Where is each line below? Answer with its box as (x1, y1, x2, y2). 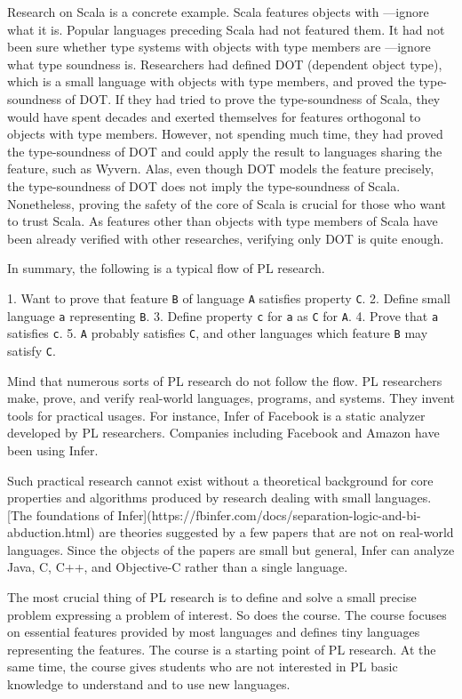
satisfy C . (7, 341, 56, 359)
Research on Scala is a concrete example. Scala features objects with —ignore (7, 3, 429, 20)
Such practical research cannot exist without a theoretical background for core (7, 470, 434, 489)
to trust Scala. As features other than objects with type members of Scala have (7, 212, 438, 230)
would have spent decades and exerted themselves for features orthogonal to (7, 107, 421, 125)
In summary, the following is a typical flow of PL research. (7, 259, 325, 277)
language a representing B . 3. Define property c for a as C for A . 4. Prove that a (7, 306, 439, 325)
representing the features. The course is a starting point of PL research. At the (7, 639, 436, 658)
